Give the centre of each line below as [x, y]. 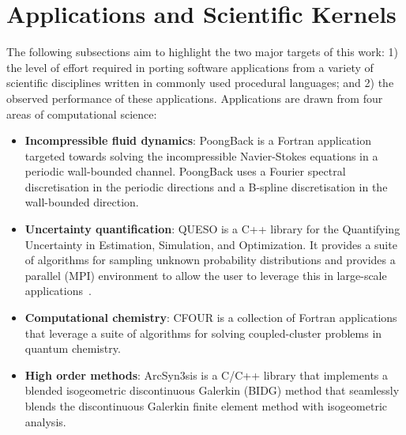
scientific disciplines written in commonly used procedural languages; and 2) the [200, 83]
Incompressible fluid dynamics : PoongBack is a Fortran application [198, 140]
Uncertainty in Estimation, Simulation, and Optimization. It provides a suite [211, 244]
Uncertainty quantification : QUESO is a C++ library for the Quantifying [212, 229]
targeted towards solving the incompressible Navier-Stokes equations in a [201, 155]
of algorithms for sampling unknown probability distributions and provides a [210, 260]
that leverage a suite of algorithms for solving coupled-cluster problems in [203, 333]
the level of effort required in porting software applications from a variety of [190, 67]
